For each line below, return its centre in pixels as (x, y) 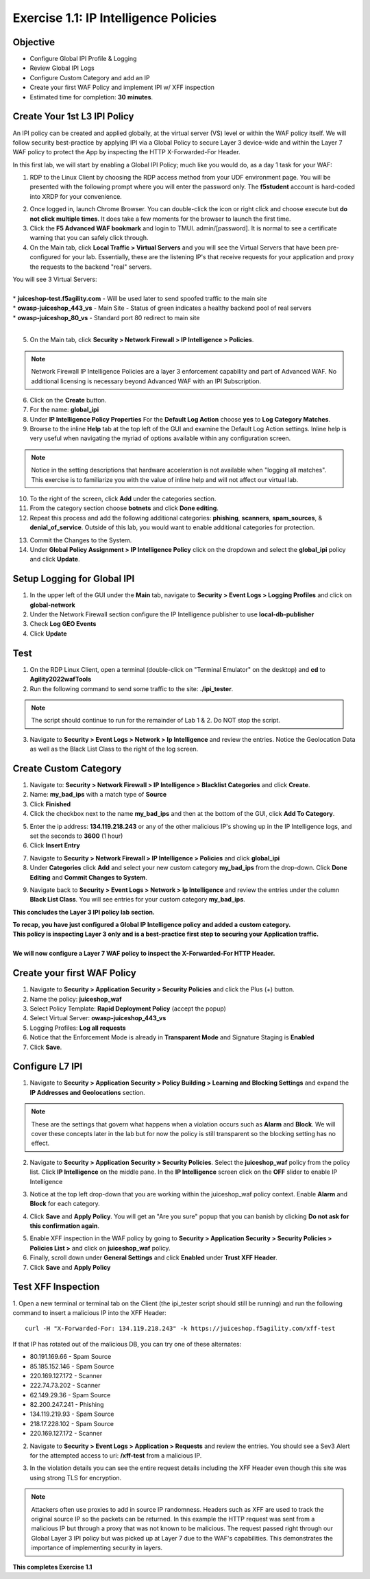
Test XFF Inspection (56, 1287)
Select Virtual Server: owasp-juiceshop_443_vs (98, 1018)
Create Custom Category (67, 768)
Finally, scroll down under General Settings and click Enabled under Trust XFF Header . (153, 1257)
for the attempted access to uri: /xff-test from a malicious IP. (116, 1456)
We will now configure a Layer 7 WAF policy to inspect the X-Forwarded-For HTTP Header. (144, 954)
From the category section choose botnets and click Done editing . (124, 508)
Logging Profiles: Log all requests (78, 1028)
